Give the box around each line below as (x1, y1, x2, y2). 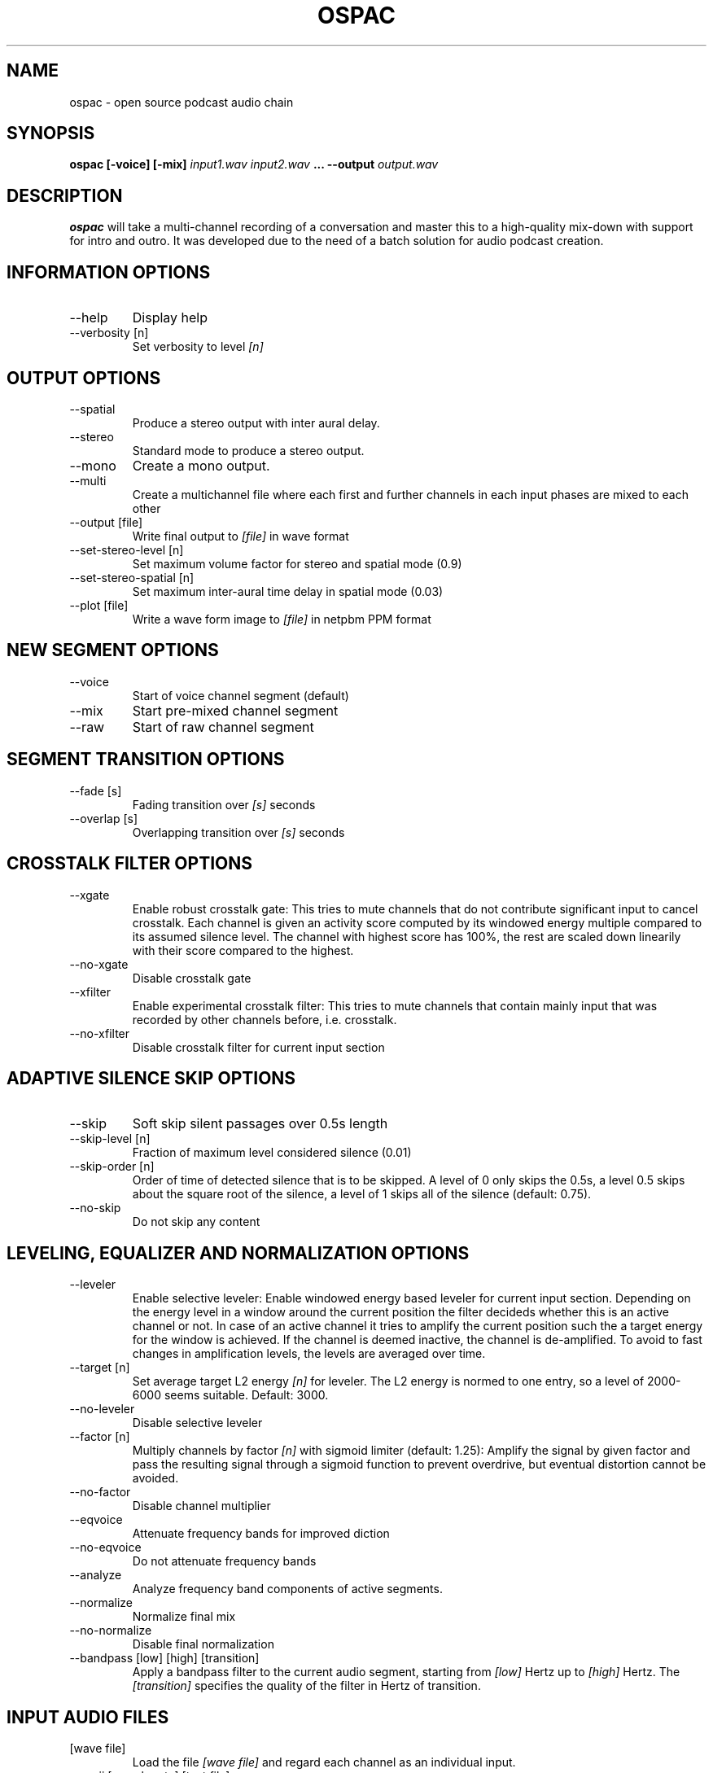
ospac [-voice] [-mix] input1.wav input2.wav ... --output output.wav (69, 157, 439, 172)
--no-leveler (69, 1402, 135, 1416)
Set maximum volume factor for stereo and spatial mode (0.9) (132, 556, 462, 571)
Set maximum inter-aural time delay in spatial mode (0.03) (132, 584, 444, 598)
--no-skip (69, 1201, 121, 1215)
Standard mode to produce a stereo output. (132, 443, 365, 457)
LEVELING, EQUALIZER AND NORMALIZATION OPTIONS (7, 1242, 470, 1263)
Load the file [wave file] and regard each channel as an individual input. (132, 1755, 516, 1770)
